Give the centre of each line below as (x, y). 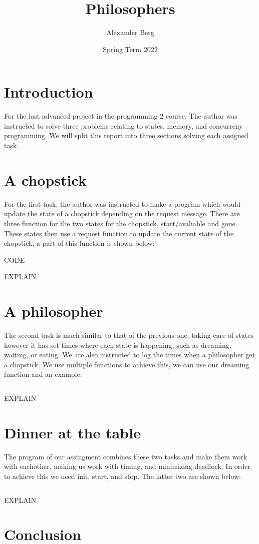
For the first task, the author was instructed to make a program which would (122, 203)
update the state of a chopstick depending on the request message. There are (122, 213)
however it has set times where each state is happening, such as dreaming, (118, 345)
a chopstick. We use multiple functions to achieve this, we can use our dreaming (127, 364)
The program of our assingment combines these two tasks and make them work (126, 456)
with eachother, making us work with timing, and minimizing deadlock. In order (127, 466)
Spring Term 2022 (130, 49)
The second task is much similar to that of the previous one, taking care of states (129, 335)
